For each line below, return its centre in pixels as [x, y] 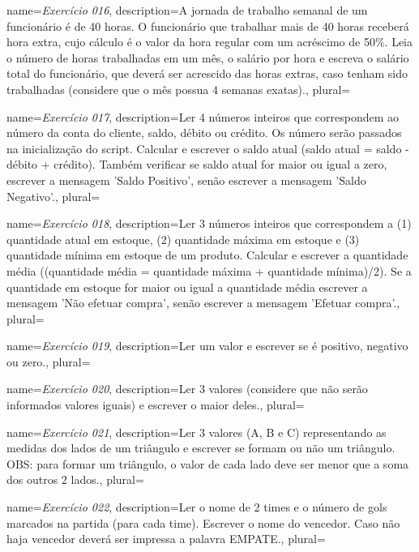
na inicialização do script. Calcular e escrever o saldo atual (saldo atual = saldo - [208, 148]
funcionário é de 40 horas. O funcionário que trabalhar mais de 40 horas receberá [208, 26]
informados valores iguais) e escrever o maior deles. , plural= [156, 405]
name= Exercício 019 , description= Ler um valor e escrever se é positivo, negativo [207, 346]
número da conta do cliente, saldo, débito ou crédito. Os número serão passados [204, 133]
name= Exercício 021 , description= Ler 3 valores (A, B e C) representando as [197, 432]
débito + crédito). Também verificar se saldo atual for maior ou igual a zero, [197, 164]
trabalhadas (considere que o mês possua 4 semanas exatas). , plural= [179, 89]
